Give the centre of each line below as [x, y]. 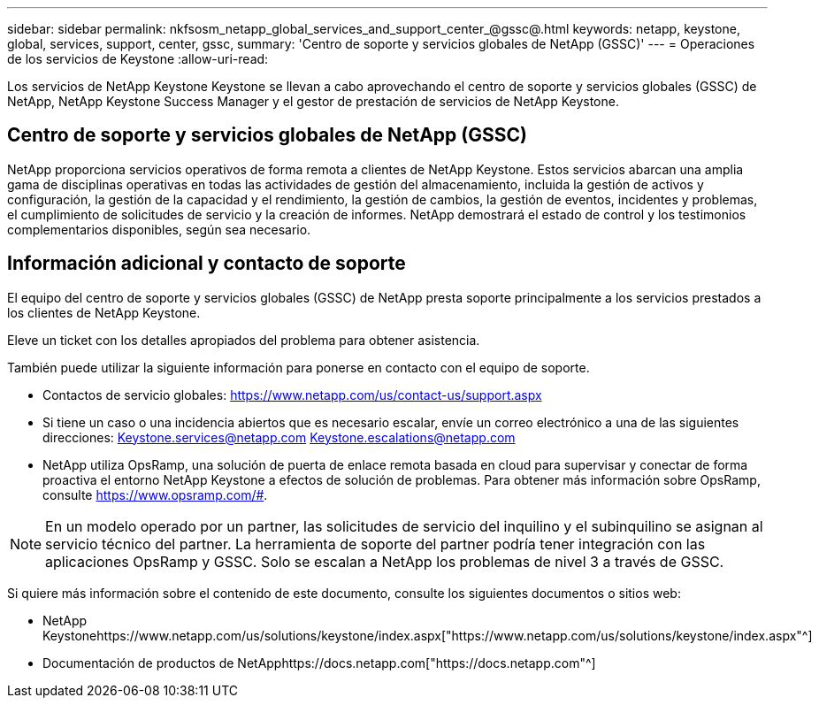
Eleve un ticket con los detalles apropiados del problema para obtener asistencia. [244, 340]
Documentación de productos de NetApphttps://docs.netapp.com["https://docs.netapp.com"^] [319, 663]
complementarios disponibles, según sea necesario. [159, 229]
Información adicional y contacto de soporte [207, 264]
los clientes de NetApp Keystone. [104, 312]
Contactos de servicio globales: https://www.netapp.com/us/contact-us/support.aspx [292, 395]
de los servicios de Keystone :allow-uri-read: [138, 59]
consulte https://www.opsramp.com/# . [155, 494]
